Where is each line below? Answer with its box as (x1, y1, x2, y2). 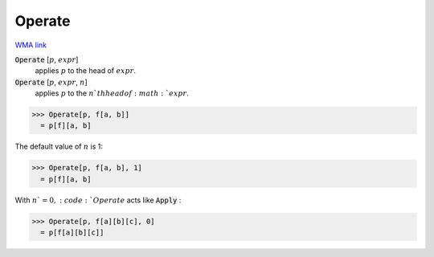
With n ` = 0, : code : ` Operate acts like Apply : (14, 195, 182, 205)
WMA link (14, 40, 47, 50)
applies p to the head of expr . (35, 66, 137, 75)
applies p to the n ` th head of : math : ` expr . (35, 88, 189, 98)
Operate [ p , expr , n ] (14, 77, 88, 87)
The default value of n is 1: (14, 141, 104, 152)
